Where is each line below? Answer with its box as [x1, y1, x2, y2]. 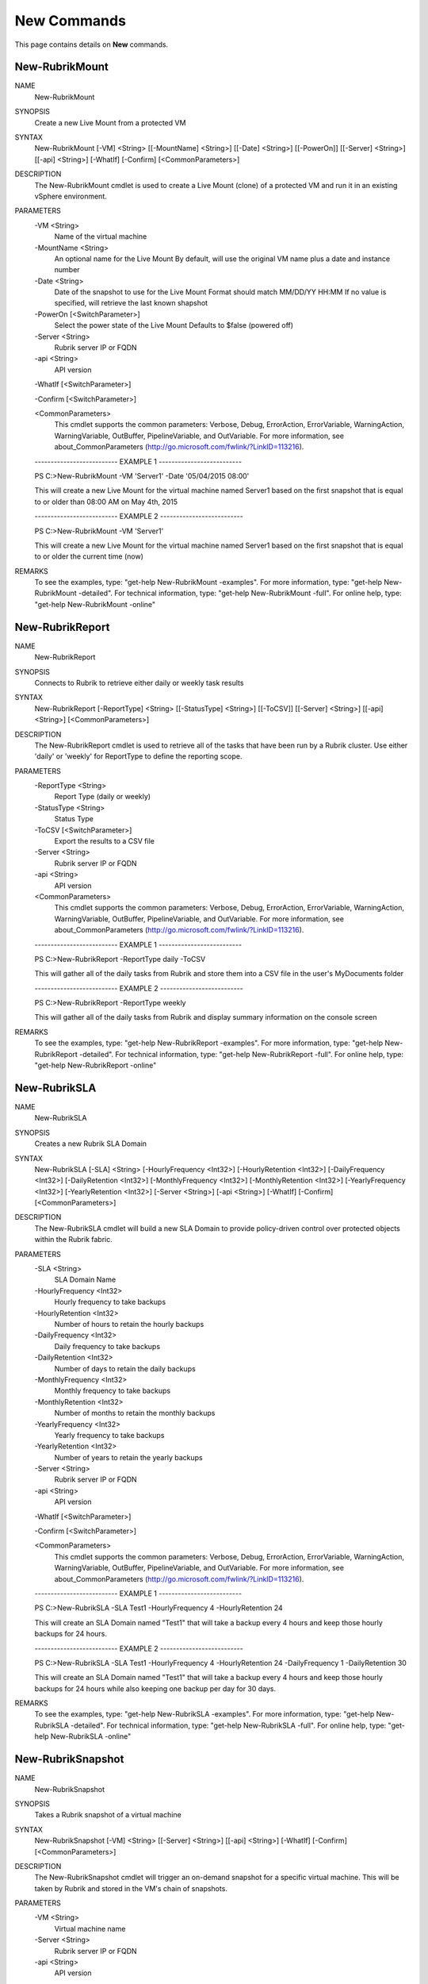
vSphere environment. [34, 191, 107, 201]
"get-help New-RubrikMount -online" [34, 599, 156, 609]
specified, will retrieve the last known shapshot [54, 298, 208, 308]
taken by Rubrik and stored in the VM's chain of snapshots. [34, 1883, 227, 1893]
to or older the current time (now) [34, 552, 144, 561]
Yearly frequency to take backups [54, 1430, 165, 1440]
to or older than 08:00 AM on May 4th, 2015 [34, 497, 178, 506]
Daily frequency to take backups [54, 1341, 161, 1351]
